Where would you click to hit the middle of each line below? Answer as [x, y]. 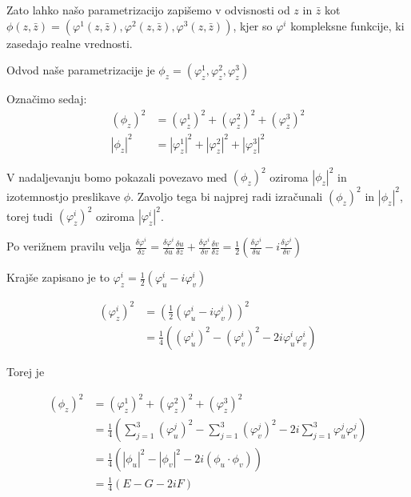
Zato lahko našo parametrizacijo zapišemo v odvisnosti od [148, 10]
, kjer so [253, 25]
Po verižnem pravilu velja [69, 246]
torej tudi [30, 216]
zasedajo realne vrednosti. [70, 43]
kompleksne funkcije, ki [347, 25]
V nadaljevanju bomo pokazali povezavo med [117, 176]
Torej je [26, 371]
